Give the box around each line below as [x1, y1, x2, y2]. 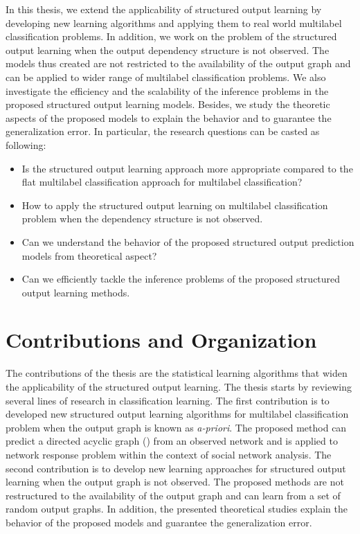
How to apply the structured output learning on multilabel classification [21, 197, 328, 212]
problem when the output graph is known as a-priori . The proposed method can [6, 420, 347, 434]
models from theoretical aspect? [21, 248, 157, 262]
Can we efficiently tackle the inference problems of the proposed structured [21, 272, 341, 286]
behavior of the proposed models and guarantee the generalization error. [6, 515, 312, 529]
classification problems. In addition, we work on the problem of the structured [6, 29, 337, 44]
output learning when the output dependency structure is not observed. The [6, 42, 330, 57]
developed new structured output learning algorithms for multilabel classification [6, 407, 349, 421]
